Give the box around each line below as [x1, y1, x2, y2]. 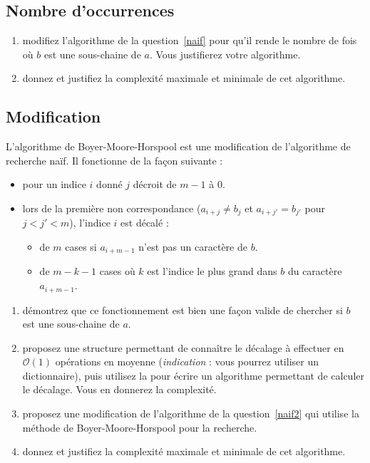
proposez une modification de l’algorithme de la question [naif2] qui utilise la [22, 406, 359, 421]
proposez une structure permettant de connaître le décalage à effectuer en [22, 340, 344, 355]
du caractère [287, 264, 342, 279]
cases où [99, 264, 135, 279]
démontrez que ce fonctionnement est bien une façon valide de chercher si [22, 302, 343, 317]
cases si [65, 239, 97, 254]
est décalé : [120, 215, 169, 230]
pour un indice [22, 177, 86, 192]
